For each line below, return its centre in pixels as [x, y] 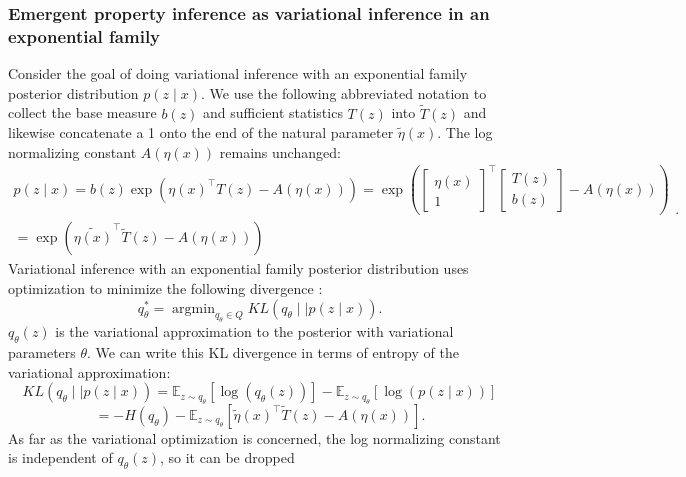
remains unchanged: [280, 151]
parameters [42, 352]
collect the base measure [82, 112]
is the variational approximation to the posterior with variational [254, 331]
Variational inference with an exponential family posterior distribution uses [238, 268]
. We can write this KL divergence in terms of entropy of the [273, 352]
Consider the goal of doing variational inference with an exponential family [238, 73]
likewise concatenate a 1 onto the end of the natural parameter [201, 132]
